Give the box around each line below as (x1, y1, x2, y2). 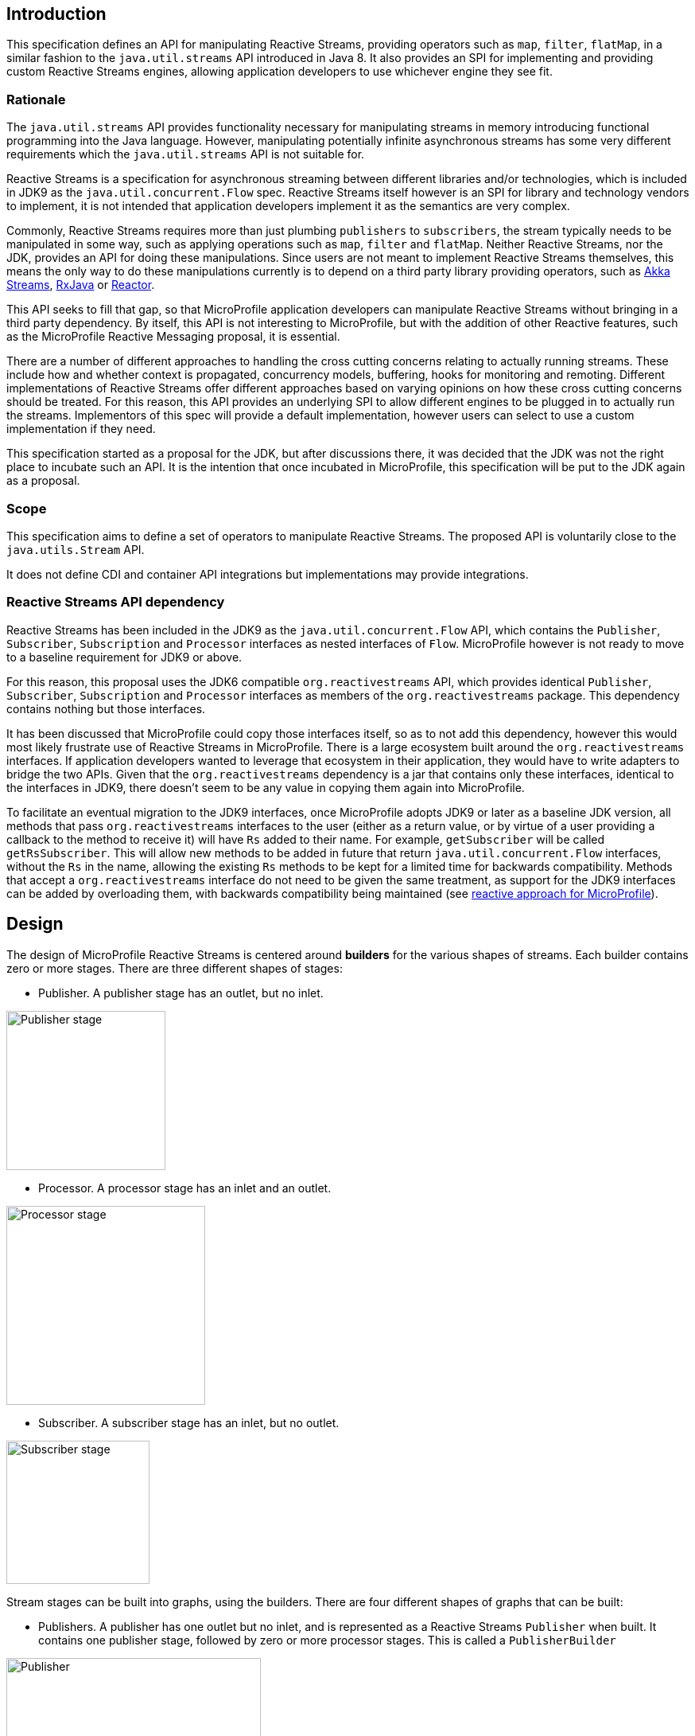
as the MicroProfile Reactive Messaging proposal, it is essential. (6, 330, 340, 344)
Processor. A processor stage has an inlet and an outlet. (38, 1180, 332, 1195)
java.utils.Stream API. (6, 542, 145, 556)
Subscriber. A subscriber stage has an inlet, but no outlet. (38, 1415, 340, 1430)
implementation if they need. (6, 422, 156, 436)
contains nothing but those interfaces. (6, 701, 206, 716)
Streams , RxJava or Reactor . (6, 278, 155, 292)
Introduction (6, 4, 107, 24)
